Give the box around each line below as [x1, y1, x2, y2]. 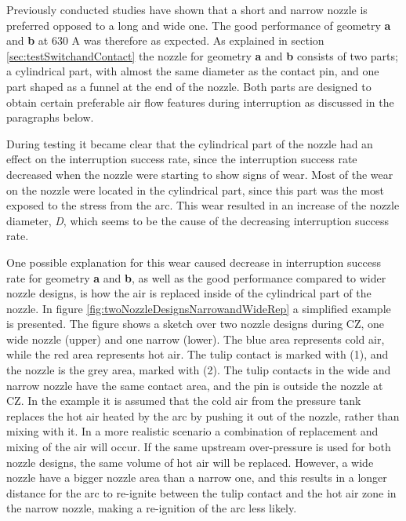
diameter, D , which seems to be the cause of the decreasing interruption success [6, 212, 389, 228]
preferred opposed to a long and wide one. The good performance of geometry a [6, 16, 391, 33]
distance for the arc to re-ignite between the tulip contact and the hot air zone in [6, 484, 397, 501]
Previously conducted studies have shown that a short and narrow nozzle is [6, 2, 368, 17]
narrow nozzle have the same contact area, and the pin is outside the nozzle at [6, 377, 383, 393]
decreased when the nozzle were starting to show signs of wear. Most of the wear [6, 166, 393, 182]
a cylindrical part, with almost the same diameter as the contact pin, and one [6, 63, 379, 79]
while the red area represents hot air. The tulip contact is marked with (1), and [6, 346, 389, 363]
